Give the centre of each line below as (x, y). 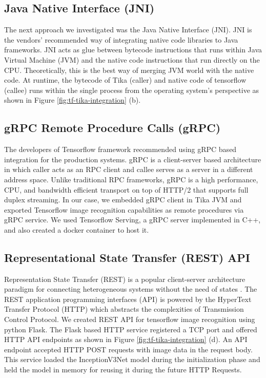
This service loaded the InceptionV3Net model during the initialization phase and (132, 359)
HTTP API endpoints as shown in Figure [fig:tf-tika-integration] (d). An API (126, 339)
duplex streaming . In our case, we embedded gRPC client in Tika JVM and (123, 200)
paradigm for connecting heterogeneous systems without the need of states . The (131, 289)
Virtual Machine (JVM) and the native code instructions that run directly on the (132, 59)
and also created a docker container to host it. (77, 229)
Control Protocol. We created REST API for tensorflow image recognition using (130, 319)
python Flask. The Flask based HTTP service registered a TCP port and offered (131, 329)
